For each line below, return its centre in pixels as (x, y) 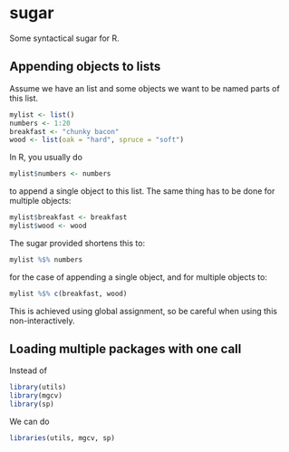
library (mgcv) (36, 396)
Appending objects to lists (85, 67)
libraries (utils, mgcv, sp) (63, 438)
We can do (29, 422)
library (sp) (32, 404)
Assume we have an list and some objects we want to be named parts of (145, 88)
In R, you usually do (46, 158)
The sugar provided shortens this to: (77, 243)
